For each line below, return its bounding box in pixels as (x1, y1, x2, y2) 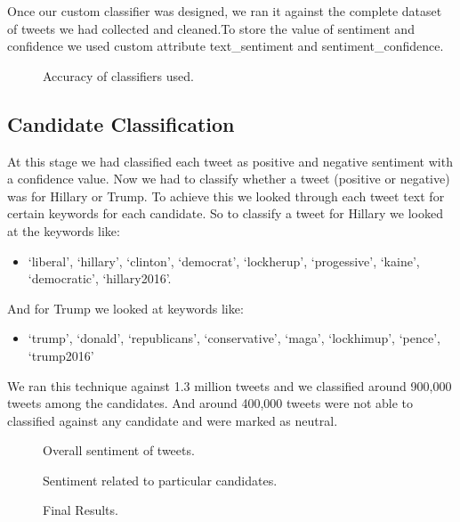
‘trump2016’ (28, 346, 94, 364)
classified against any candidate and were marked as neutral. (7, 411, 338, 429)
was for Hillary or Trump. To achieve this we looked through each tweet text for (7, 186, 445, 205)
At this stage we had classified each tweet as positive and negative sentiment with (7, 151, 453, 170)
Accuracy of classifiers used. (43, 66, 194, 85)
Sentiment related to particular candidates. (43, 470, 278, 489)
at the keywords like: (7, 221, 120, 240)
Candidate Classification (7, 110, 235, 137)
